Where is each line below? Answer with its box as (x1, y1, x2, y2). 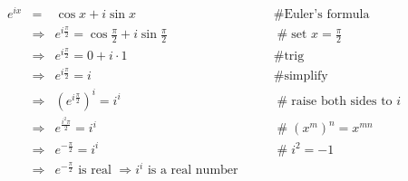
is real (78, 164, 112, 177)
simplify (284, 70, 328, 83)
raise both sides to (291, 94, 393, 108)
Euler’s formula (284, 8, 370, 22)
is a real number (147, 164, 238, 177)
